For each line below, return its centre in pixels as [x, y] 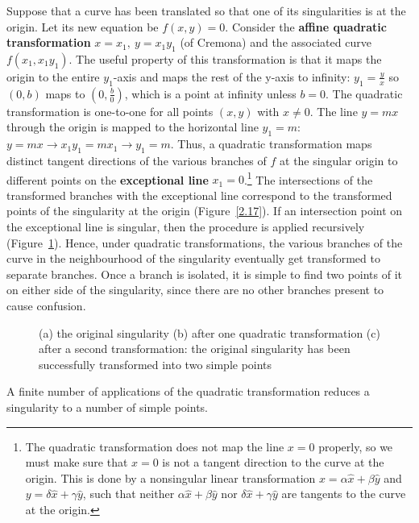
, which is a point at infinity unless [210, 93]
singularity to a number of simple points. [107, 407]
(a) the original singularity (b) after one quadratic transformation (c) [209, 332]
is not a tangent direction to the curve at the [273, 462]
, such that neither [129, 494]
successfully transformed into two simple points [156, 364]
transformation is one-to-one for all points [110, 111]
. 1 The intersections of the [308, 178]
